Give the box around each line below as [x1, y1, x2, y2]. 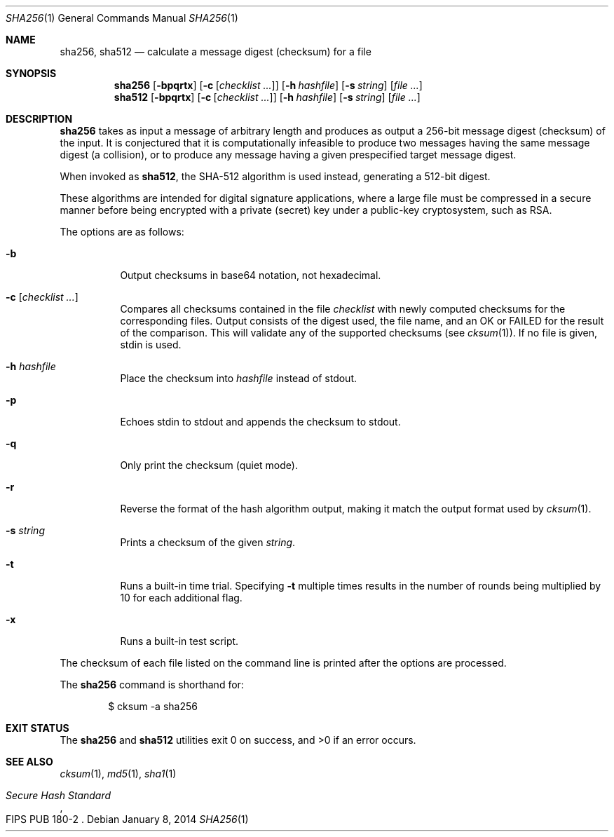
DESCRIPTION [6, 113, 73, 125]
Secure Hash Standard [6, 789, 111, 801]
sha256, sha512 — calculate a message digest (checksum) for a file [60, 46, 371, 57]
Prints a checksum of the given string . [120, 536, 296, 548]
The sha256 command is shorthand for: [60, 679, 244, 690]
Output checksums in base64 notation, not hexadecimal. [120, 269, 381, 281]
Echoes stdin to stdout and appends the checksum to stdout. [120, 416, 401, 428]
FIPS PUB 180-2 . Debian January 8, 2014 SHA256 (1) [6, 813, 249, 825]
